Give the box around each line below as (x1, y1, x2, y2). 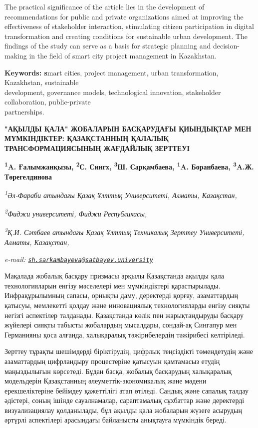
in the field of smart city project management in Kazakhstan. (29, 50, 217, 60)
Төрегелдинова (4, 171, 52, 181)
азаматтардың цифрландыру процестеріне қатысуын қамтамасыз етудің (4, 355, 220, 366)
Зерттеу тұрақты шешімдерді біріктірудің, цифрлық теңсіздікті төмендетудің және (4, 346, 254, 356)
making (4, 50, 27, 60)
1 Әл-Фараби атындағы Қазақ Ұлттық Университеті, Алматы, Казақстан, (4, 188, 237, 200)
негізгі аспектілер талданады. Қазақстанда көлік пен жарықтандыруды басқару (4, 309, 244, 320)
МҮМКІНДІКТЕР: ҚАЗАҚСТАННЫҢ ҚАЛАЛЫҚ (4, 133, 169, 143)
